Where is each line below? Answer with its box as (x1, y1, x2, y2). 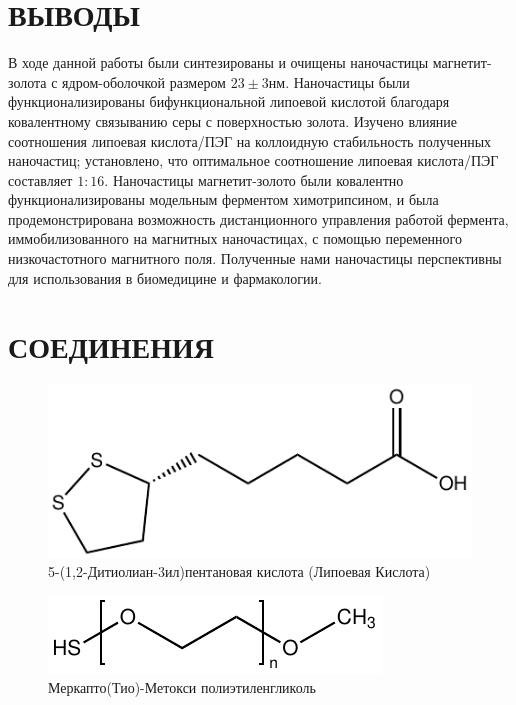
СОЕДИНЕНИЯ (8, 326, 214, 367)
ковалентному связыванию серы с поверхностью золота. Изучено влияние (8, 110, 458, 131)
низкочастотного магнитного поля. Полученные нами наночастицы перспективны (8, 248, 502, 269)
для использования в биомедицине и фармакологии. (8, 267, 322, 288)
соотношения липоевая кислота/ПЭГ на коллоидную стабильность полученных (8, 130, 492, 151)
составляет (8, 169, 73, 190)
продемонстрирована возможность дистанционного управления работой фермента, (8, 208, 509, 229)
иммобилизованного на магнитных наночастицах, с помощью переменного (8, 228, 462, 249)
